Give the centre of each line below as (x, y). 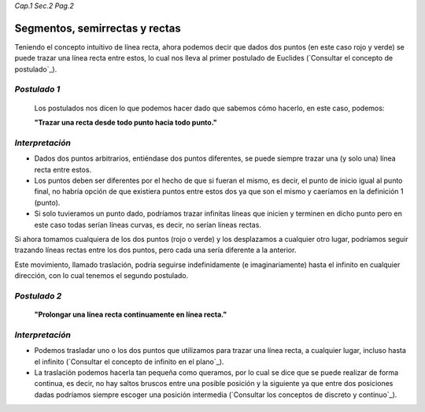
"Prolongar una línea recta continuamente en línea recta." (131, 314)
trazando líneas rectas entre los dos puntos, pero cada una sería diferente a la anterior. (155, 250)
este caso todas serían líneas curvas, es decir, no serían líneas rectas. (148, 225)
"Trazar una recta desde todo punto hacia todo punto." (126, 123)
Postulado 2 (38, 295)
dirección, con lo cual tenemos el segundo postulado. (102, 276)
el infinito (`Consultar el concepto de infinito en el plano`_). (129, 362)
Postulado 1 (37, 89)
